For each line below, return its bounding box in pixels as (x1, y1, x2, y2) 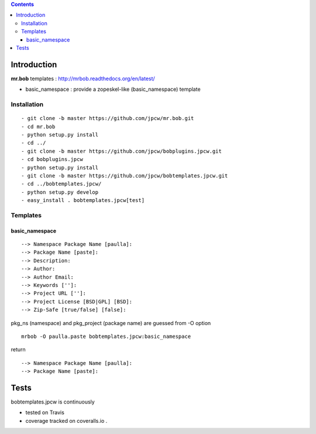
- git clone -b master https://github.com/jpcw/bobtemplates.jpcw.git (21, 172, 228, 179)
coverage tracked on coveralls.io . (25, 417, 108, 424)
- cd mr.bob (21, 123, 56, 130)
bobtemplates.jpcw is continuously (11, 398, 95, 405)
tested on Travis (25, 409, 64, 416)
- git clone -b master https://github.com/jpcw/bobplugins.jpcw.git (21, 148, 222, 155)
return (11, 346, 26, 353)
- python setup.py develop (21, 189, 99, 196)
